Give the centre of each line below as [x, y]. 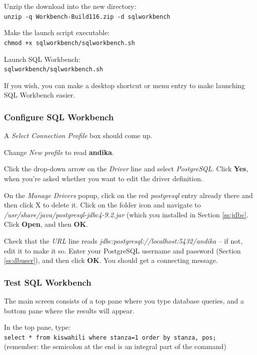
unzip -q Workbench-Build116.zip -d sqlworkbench [87, 17]
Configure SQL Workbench [59, 117]
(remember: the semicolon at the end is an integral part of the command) [115, 346]
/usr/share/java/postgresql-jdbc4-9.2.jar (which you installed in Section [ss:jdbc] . [126, 214]
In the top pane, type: [37, 327]
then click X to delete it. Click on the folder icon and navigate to [103, 205]
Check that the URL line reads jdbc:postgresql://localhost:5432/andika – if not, [123, 240]
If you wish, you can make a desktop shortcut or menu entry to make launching [125, 85]
